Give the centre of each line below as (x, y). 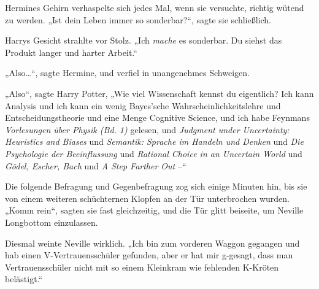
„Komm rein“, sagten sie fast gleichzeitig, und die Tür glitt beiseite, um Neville (154, 210)
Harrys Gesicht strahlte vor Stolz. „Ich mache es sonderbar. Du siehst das (144, 40)
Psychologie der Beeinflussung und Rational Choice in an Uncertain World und (154, 153)
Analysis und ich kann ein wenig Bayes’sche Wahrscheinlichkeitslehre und (143, 105)
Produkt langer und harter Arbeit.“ (71, 52)
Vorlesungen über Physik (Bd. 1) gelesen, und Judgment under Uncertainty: (147, 129)
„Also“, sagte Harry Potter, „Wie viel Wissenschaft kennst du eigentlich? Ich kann (159, 93)
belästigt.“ (24, 279)
